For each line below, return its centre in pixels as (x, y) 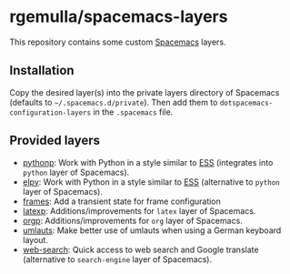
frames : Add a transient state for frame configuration (121, 201)
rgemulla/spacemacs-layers (119, 17)
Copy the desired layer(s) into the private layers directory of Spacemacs (145, 92)
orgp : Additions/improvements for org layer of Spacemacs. (132, 220)
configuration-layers (50, 112)
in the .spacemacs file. (133, 112)
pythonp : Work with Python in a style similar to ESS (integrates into (148, 162)
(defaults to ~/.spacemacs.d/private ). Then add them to (114, 102)
